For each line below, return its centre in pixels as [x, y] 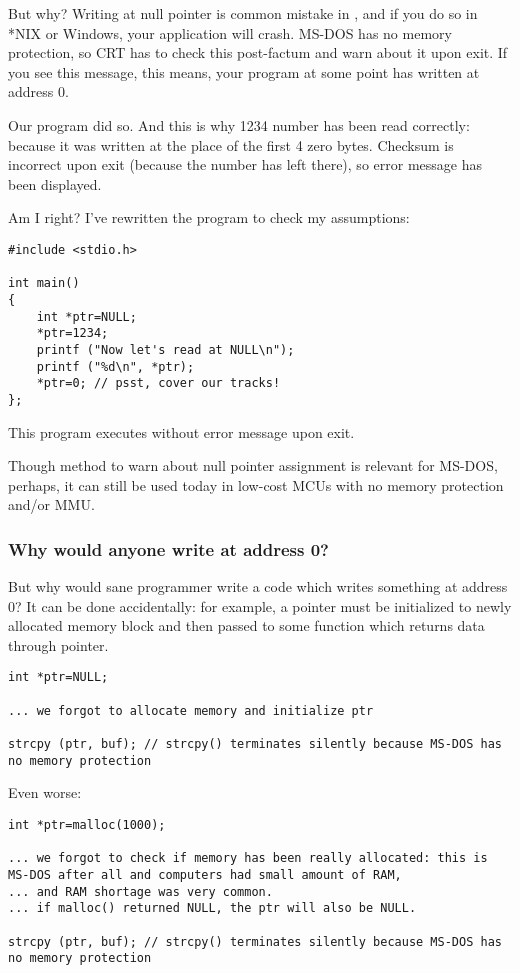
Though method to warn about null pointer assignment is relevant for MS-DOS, [253, 465]
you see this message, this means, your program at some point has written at [244, 71]
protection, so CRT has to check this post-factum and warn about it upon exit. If [258, 52]
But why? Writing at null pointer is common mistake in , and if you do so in [243, 13]
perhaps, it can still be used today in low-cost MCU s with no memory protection [256, 484]
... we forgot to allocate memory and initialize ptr [191, 710]
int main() [44, 283]
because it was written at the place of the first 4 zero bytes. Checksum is [231, 144]
